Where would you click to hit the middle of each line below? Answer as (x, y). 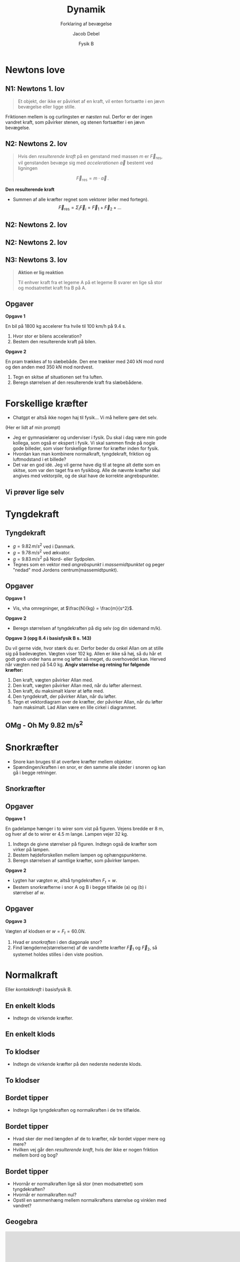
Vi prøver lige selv (35, 492)
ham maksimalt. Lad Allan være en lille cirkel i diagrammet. (75, 707)
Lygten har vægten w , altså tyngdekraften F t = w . (65, 881)
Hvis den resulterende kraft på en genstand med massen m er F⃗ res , (90, 157)
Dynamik (86, 10)
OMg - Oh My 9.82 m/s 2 (44, 724)
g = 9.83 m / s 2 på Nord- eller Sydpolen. (54, 558)
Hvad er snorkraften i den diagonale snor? (57, 942)
